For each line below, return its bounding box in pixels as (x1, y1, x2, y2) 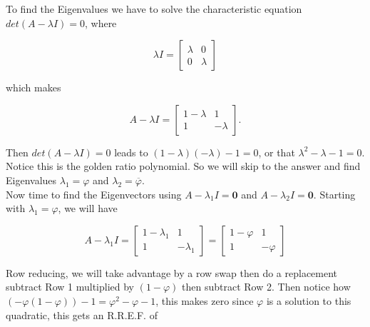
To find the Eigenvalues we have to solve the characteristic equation (6, 1, 302, 16)
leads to (114, 144, 148, 159)
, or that (258, 144, 295, 159)
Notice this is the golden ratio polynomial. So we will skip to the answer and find (6, 159, 361, 173)
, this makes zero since (155, 293, 254, 308)
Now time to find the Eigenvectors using (6, 186, 182, 201)
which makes (6, 80, 61, 95)
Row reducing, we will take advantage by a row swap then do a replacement (6, 265, 338, 280)
